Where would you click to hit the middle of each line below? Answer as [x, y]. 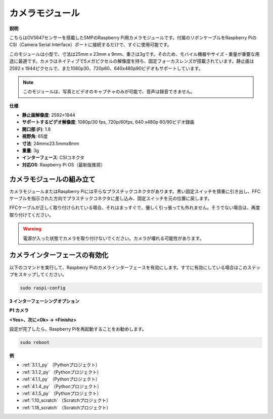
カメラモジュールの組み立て [52, 179]
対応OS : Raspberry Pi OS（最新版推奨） [64, 164]
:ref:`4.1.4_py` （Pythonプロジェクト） [62, 386]
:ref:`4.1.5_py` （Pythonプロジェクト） [62, 394]
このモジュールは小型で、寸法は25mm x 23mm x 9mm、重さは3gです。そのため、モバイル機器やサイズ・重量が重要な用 [134, 54]
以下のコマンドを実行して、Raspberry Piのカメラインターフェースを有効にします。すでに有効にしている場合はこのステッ [135, 267]
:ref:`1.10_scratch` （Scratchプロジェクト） [66, 400]
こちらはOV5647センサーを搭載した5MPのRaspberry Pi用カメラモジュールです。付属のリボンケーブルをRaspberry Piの [133, 38]
